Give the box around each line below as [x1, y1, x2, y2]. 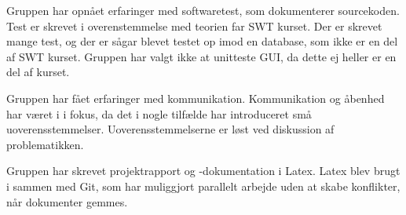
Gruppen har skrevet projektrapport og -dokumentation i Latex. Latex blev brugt [6, 162, 401, 179]
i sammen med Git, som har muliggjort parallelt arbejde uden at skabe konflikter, [6, 177, 401, 194]
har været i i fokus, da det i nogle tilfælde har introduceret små [6, 105, 312, 122]
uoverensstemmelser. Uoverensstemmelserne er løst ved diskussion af [6, 121, 335, 137]
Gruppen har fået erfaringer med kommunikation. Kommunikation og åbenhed [6, 89, 385, 106]
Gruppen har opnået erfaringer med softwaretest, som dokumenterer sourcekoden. [6, 2, 400, 18]
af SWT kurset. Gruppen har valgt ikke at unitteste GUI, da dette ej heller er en [6, 48, 397, 64]
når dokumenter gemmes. [6, 193, 128, 210]
